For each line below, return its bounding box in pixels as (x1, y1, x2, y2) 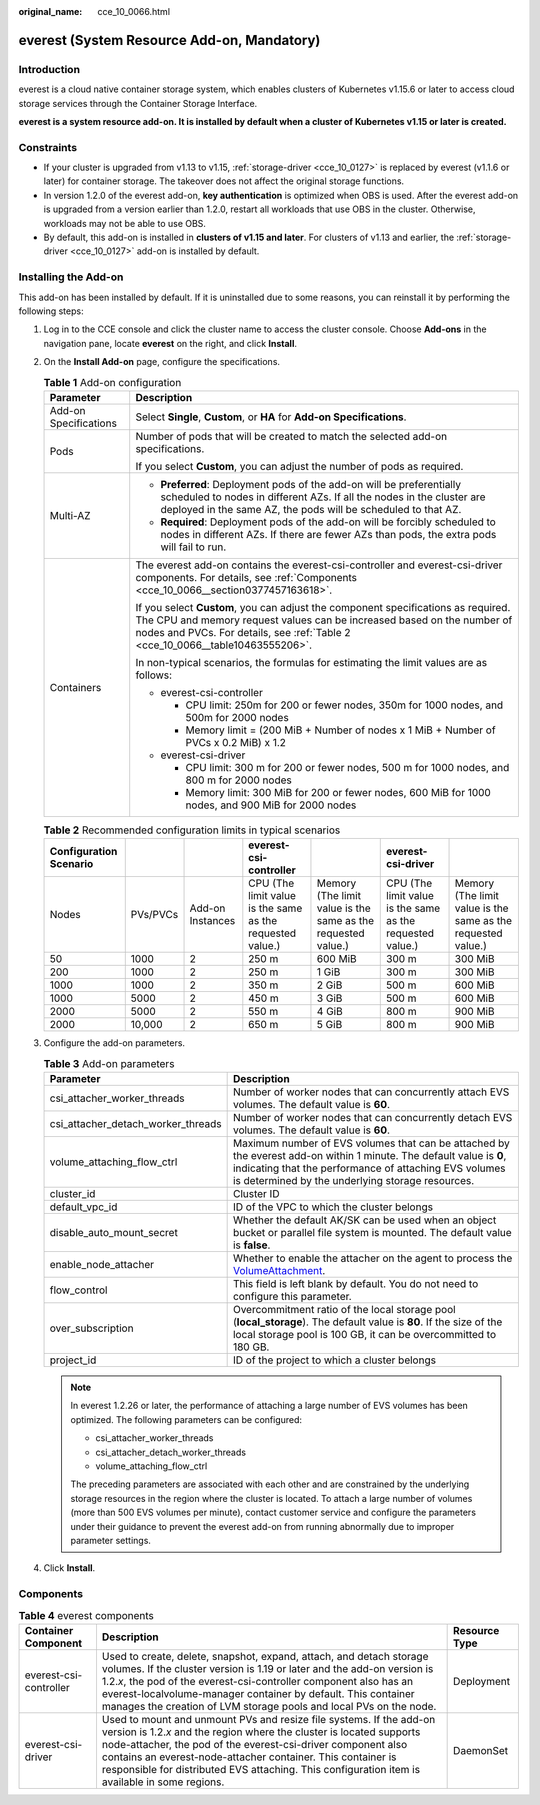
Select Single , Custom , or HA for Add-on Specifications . (135, 410, 407, 424)
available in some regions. (101, 1775, 225, 1789)
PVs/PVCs (130, 908, 179, 922)
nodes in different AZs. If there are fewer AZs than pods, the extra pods (160, 527, 497, 541)
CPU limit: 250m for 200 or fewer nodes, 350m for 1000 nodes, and (185, 698, 504, 712)
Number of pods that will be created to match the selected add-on (135, 429, 448, 443)
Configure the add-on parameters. (43, 1037, 185, 1049)
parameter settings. (70, 1534, 152, 1546)
